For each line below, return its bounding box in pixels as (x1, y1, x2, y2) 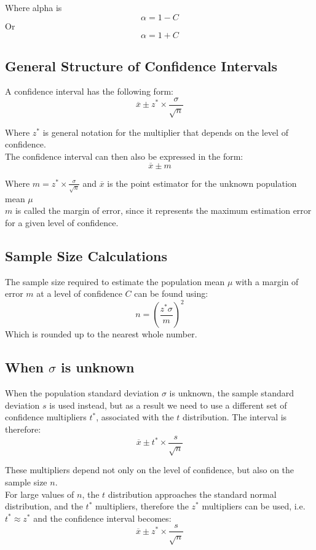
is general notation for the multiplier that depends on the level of (42, 125, 288, 138)
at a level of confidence (36, 287, 122, 300)
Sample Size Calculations (5, 246, 168, 265)
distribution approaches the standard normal (108, 487, 277, 500)
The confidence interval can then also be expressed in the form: (5, 150, 243, 162)
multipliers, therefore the (95, 500, 189, 513)
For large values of (5, 487, 74, 500)
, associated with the (96, 411, 174, 423)
